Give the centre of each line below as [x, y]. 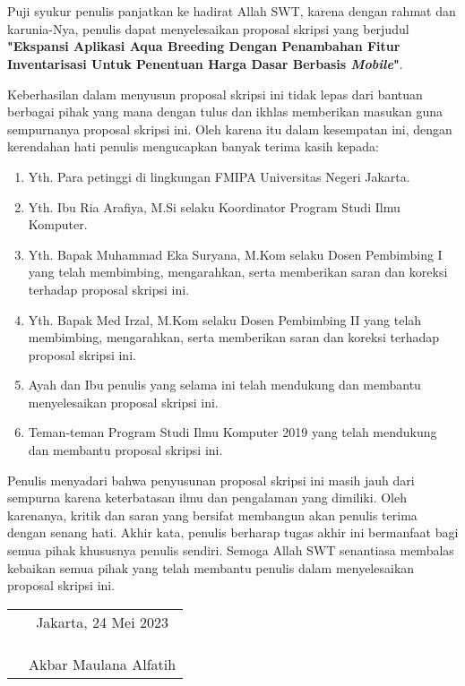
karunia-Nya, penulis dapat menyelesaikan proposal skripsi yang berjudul [208, 28]
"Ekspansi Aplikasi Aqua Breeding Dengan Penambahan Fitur [204, 46]
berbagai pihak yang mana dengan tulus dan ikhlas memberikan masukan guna [225, 111]
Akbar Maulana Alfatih [103, 664]
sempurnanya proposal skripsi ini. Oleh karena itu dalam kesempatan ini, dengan [230, 129]
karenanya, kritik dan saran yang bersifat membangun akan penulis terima [212, 514]
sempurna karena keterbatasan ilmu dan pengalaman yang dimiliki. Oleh [207, 497]
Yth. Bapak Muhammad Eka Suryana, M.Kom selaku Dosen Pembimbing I [235, 254]
